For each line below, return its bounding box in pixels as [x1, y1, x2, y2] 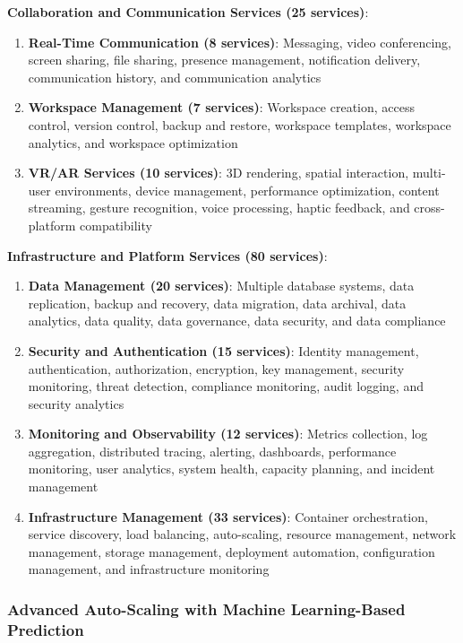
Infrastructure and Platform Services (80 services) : [7, 246, 328, 265]
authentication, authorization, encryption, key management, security [28, 359, 405, 378]
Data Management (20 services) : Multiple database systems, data [28, 276, 415, 295]
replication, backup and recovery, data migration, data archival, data [28, 293, 407, 312]
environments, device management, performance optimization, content [55, 180, 440, 199]
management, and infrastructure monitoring [28, 560, 270, 578]
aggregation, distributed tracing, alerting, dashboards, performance [28, 441, 397, 460]
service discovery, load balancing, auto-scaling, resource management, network [28, 525, 457, 543]
